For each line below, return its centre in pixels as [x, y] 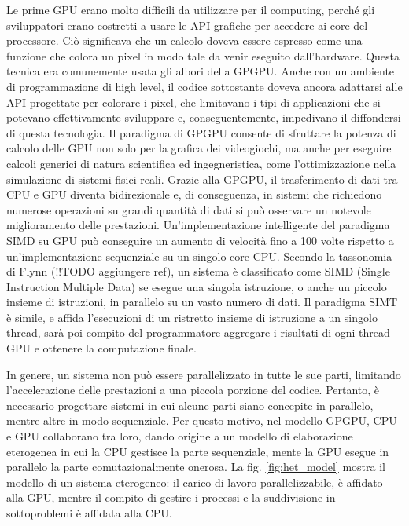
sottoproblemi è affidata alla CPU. [89, 513]
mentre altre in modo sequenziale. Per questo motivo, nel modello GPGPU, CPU [202, 420]
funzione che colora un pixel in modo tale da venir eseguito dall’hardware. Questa [203, 55]
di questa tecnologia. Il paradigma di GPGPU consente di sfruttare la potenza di [201, 132]
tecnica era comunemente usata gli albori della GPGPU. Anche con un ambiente [201, 71]
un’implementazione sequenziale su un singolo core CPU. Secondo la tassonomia [199, 256]
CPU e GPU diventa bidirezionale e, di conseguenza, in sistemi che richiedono [194, 194]
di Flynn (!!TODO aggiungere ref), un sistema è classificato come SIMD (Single [198, 271]
